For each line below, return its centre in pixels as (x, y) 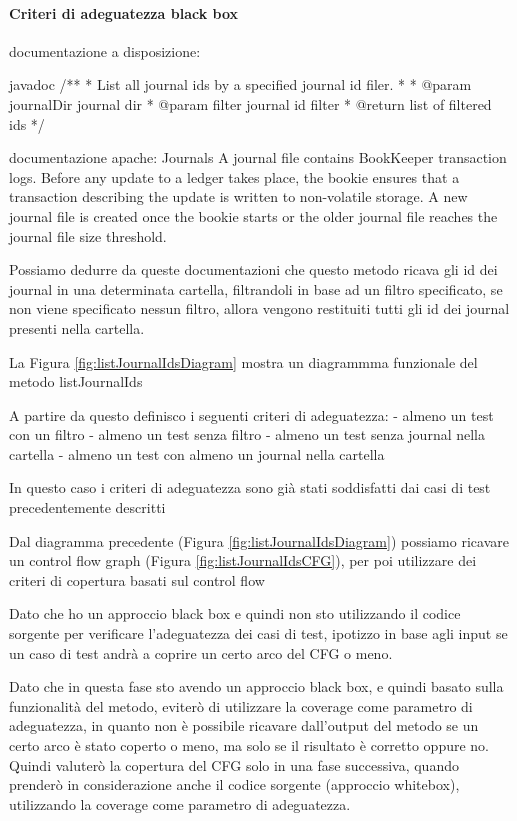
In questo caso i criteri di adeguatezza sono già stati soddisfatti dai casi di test (250, 487)
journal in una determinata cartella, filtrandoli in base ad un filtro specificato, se (256, 288)
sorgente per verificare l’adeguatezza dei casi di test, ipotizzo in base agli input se (258, 633)
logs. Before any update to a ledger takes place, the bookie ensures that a (234, 176)
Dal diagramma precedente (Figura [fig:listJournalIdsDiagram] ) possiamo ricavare (259, 540)
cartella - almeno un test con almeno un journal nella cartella (197, 453)
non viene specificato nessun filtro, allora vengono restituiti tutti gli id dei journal (259, 308)
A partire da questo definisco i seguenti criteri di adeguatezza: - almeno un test (251, 414)
